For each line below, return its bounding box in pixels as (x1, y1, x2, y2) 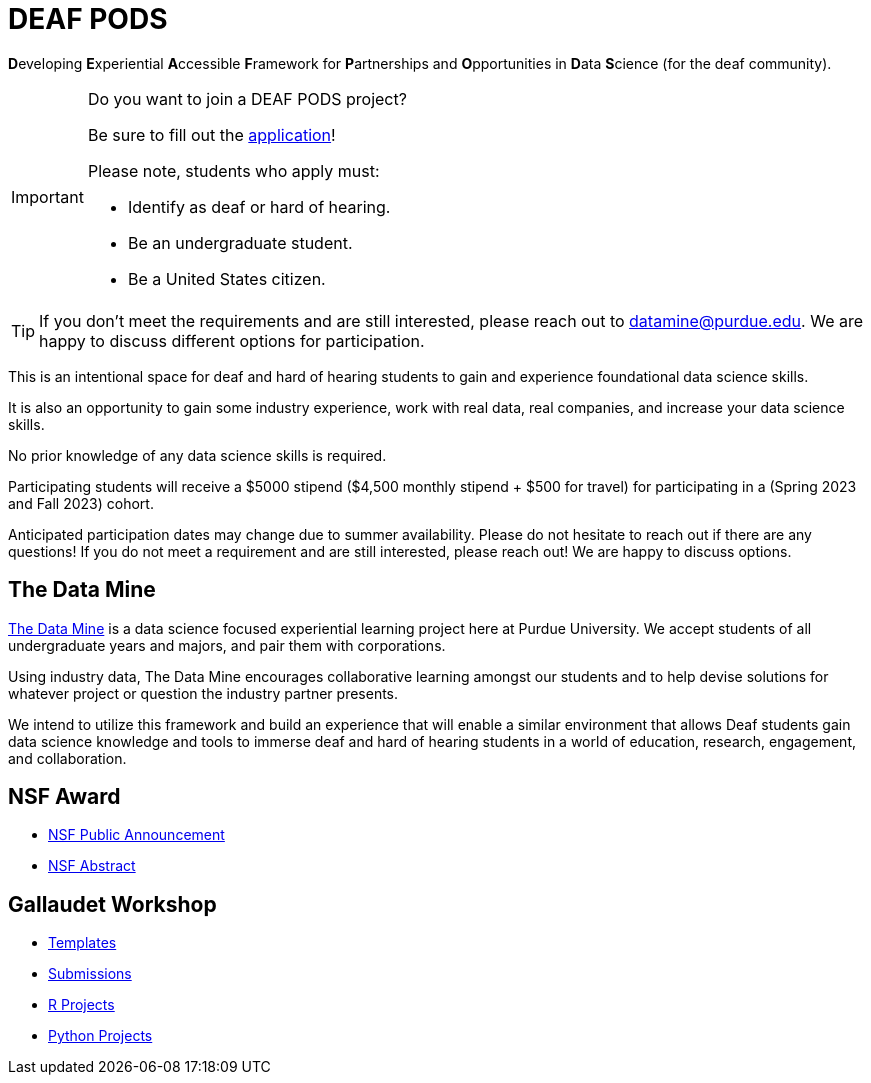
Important (11, 186, 84, 207)
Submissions (48, 965, 132, 983)
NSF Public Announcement (48, 826, 225, 844)
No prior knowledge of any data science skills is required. (8, 446, 387, 464)
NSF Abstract (48, 857, 136, 875)
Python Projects (48, 1027, 153, 1045)
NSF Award (8, 784, 121, 810)
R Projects (48, 996, 115, 1014)
